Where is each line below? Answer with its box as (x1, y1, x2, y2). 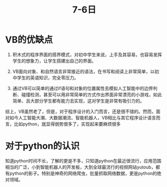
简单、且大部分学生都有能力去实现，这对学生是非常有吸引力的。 (12, 97, 144, 103)
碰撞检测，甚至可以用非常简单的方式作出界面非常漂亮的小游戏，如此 (21, 91, 162, 97)
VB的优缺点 (5, 34, 53, 45)
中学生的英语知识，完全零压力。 (12, 74, 79, 80)
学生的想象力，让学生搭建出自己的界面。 (12, 57, 96, 63)
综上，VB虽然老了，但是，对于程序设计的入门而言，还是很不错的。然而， (5, 108, 156, 114)
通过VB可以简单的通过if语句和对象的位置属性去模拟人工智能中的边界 (12, 85, 153, 91)
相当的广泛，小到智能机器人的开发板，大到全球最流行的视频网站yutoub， (5, 164, 156, 170)
